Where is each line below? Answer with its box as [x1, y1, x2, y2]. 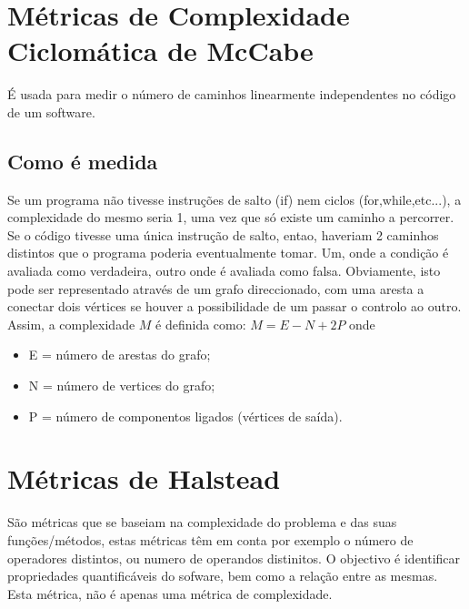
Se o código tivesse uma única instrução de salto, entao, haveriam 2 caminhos [7, 225, 439, 244]
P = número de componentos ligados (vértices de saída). [28, 406, 343, 425]
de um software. [7, 102, 95, 121]
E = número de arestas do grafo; [28, 345, 211, 364]
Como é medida [7, 147, 158, 175]
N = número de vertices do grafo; [28, 376, 215, 395]
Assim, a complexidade [7, 314, 135, 333]
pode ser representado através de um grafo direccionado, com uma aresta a [7, 279, 424, 298]
